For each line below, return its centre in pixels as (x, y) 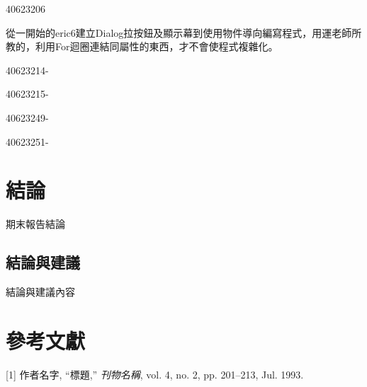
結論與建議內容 (40, 292)
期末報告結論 (35, 224)
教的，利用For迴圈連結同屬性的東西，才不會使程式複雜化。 (142, 46)
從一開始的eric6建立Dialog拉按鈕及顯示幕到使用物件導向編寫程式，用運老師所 (184, 32)
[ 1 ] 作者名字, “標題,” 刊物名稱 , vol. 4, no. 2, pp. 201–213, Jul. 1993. (155, 374)
